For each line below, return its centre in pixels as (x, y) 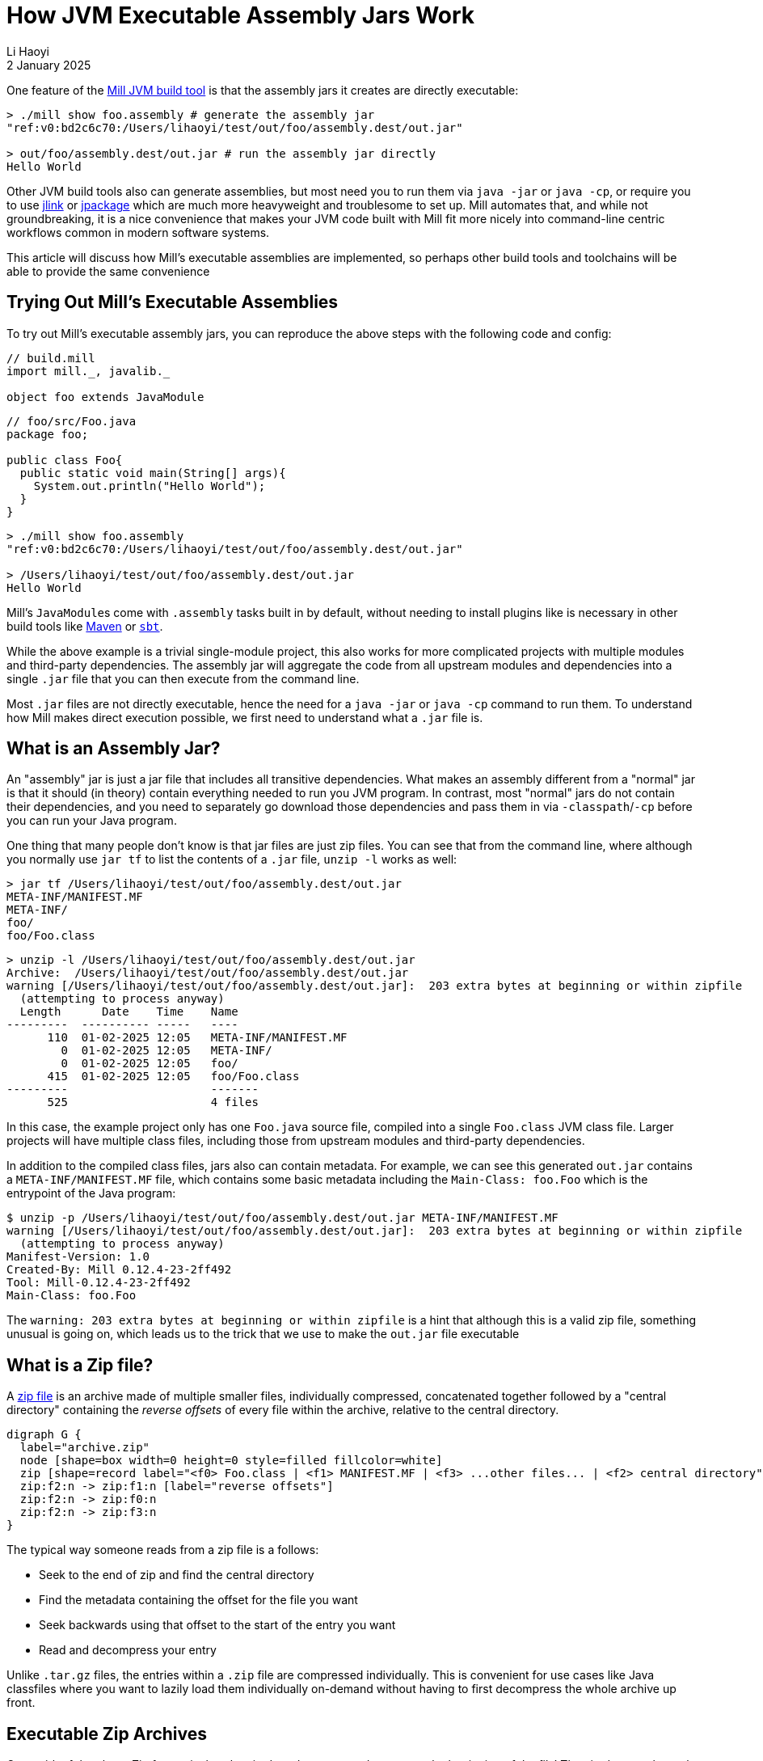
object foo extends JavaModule (105, 397)
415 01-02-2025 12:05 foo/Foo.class (173, 1077)
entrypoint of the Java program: (91, 1193)
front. (21, 1703)
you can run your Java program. (92, 821)
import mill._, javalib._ (89, 371)
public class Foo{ (65, 460)
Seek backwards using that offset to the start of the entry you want (217, 1625)
